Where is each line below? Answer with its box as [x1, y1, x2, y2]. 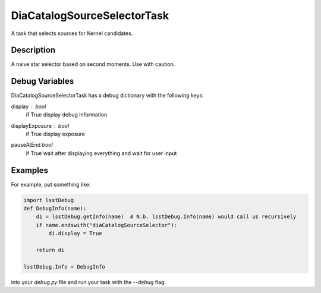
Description [11, 45, 56, 55]
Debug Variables [11, 76, 74, 86]
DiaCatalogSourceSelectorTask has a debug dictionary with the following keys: [11, 92, 204, 99]
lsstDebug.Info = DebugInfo [23, 263, 105, 270]
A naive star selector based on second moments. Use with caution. [11, 61, 175, 68]
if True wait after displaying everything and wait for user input [26, 149, 177, 157]
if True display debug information [26, 111, 108, 118]
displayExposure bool [11, 122, 70, 129]
